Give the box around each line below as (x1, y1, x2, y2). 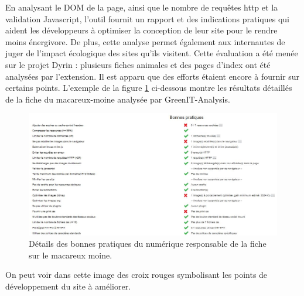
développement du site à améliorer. (5, 280, 131, 292)
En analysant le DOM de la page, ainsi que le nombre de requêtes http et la (5, 1, 278, 13)
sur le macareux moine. (29, 249, 112, 261)
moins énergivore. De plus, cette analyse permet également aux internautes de (5, 35, 285, 47)
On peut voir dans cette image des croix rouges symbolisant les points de (5, 268, 268, 281)
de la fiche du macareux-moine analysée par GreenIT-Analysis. (5, 93, 230, 105)
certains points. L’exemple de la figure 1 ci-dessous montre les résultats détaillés (5, 81, 292, 94)
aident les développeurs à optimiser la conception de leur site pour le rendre (5, 24, 278, 36)
